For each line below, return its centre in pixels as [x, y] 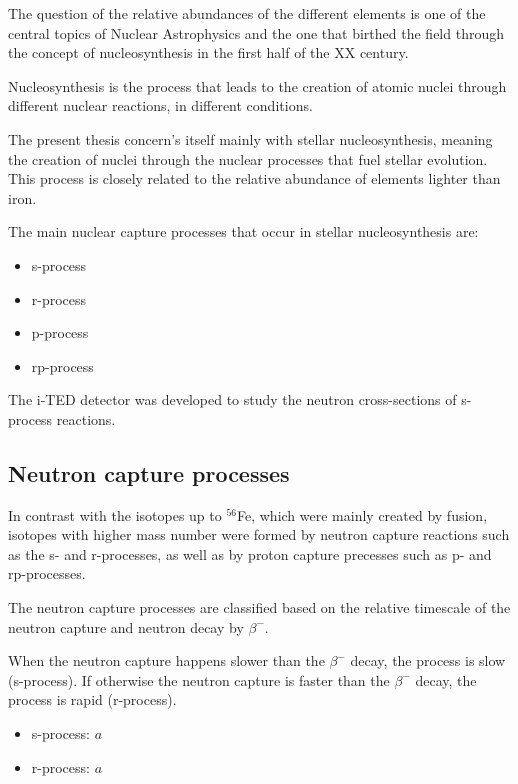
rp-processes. [47, 573]
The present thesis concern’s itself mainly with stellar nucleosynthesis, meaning [250, 138]
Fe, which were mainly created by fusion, [362, 514]
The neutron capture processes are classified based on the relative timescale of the [259, 607]
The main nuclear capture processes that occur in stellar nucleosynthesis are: [243, 231]
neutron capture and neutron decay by [126, 626]
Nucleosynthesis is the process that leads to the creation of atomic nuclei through [257, 85]
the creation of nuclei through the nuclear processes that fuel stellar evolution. [248, 158]
